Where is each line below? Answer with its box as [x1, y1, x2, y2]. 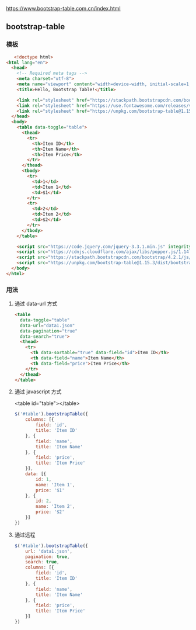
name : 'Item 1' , [36, 482, 75, 487]
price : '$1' [36, 487, 65, 493]
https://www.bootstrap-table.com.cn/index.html [6, 5, 121, 12]
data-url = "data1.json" [20, 323, 75, 328]
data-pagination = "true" [20, 328, 78, 334]
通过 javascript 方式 [14, 388, 62, 395]
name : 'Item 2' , [36, 504, 75, 510]
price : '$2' [36, 509, 65, 515]
